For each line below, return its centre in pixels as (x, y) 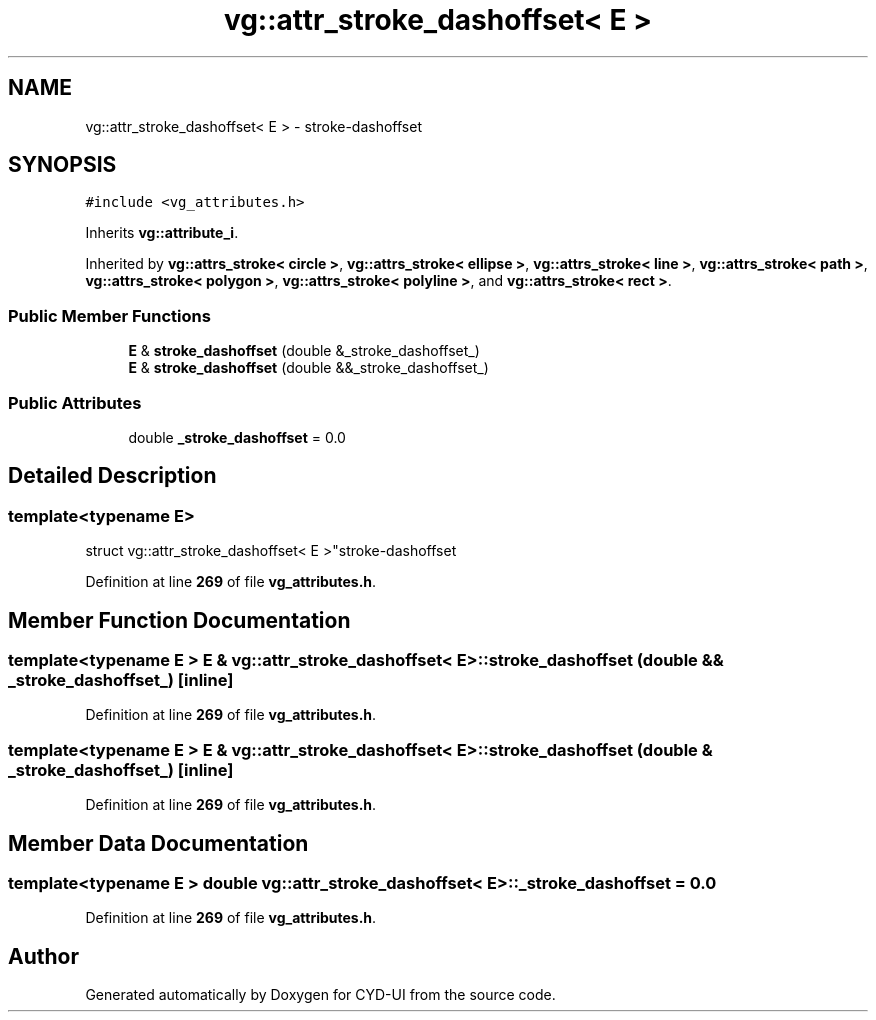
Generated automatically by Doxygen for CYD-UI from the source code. (320, 995)
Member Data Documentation (158, 843)
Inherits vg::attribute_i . (162, 233)
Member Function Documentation (179, 620)
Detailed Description (112, 476)
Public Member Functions (109, 315)
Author (43, 956)
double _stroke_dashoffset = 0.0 (237, 437)
